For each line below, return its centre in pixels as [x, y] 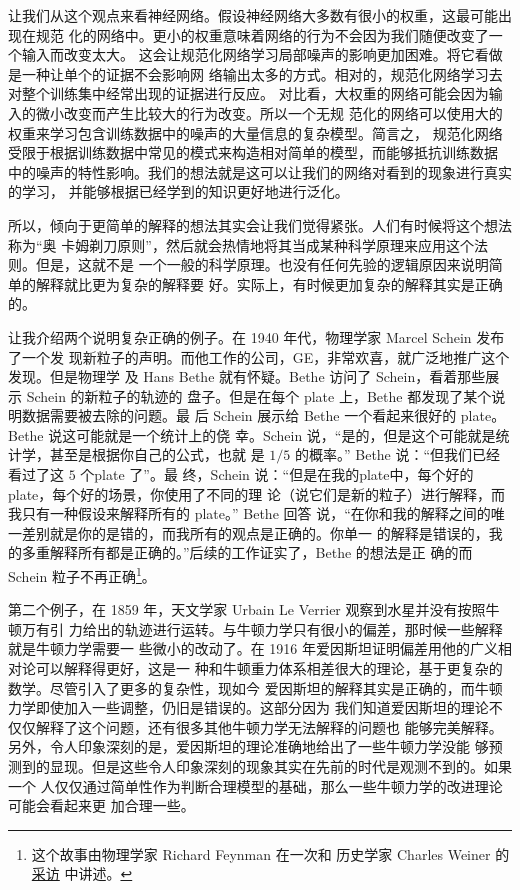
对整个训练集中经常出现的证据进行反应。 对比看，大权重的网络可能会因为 [248, 93]
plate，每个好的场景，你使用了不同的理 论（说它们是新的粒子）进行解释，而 [256, 493]
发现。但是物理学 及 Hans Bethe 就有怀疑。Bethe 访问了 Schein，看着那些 [247, 376]
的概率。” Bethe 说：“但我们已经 [397, 454]
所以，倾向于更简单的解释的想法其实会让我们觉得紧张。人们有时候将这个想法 [260, 224]
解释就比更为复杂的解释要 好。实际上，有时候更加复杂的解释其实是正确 [269, 283]
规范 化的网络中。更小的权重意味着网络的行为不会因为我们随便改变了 [262, 34]
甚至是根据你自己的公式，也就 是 [157, 454]
